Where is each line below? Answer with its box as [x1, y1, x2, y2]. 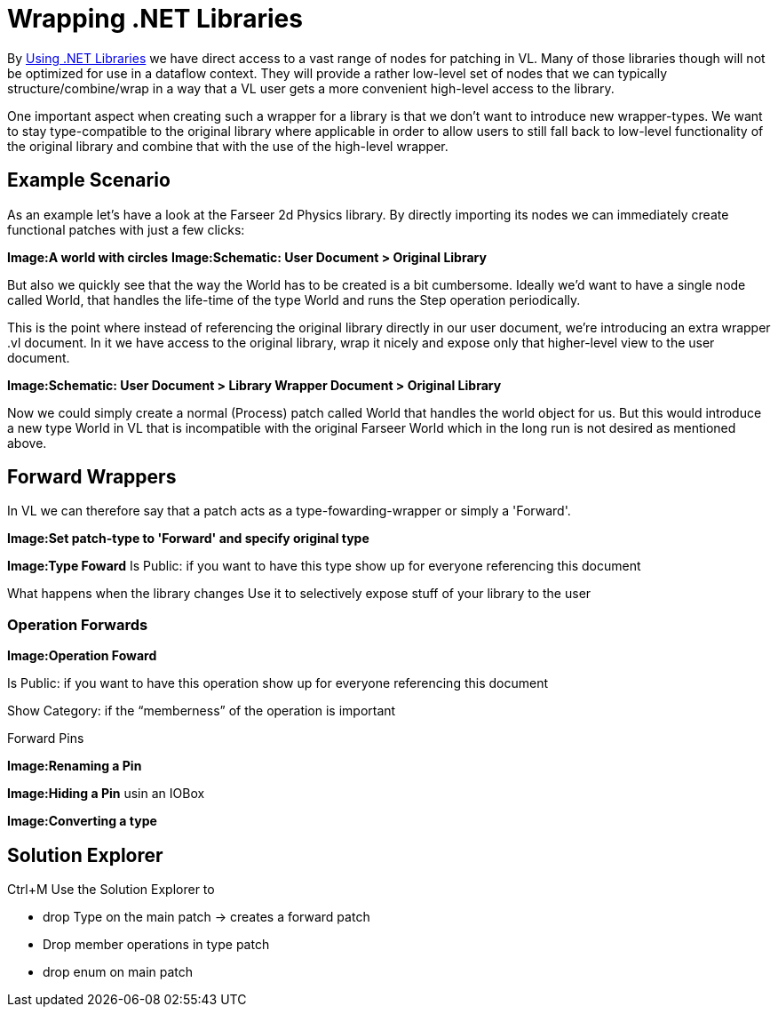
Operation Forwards [7, 615, 148, 634]
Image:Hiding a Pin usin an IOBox [7, 786, 205, 802]
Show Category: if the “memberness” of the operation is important [7, 703, 396, 719]
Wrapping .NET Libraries [7, 4, 303, 34]
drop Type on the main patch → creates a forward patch [43, 909, 370, 925]
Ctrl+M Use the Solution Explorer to [7, 882, 215, 898]
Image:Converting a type [7, 813, 157, 829]
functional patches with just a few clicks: [7, 221, 245, 237]
